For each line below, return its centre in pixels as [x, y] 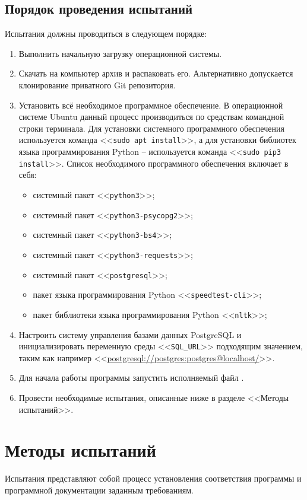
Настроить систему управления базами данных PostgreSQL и [130, 334]
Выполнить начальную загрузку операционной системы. [120, 53]
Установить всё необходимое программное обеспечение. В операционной [151, 105]
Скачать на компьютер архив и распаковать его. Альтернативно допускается [156, 73]
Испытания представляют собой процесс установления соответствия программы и [153, 478]
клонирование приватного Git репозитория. [97, 85]
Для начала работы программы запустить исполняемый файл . [131, 378]
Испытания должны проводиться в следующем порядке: [106, 34]
